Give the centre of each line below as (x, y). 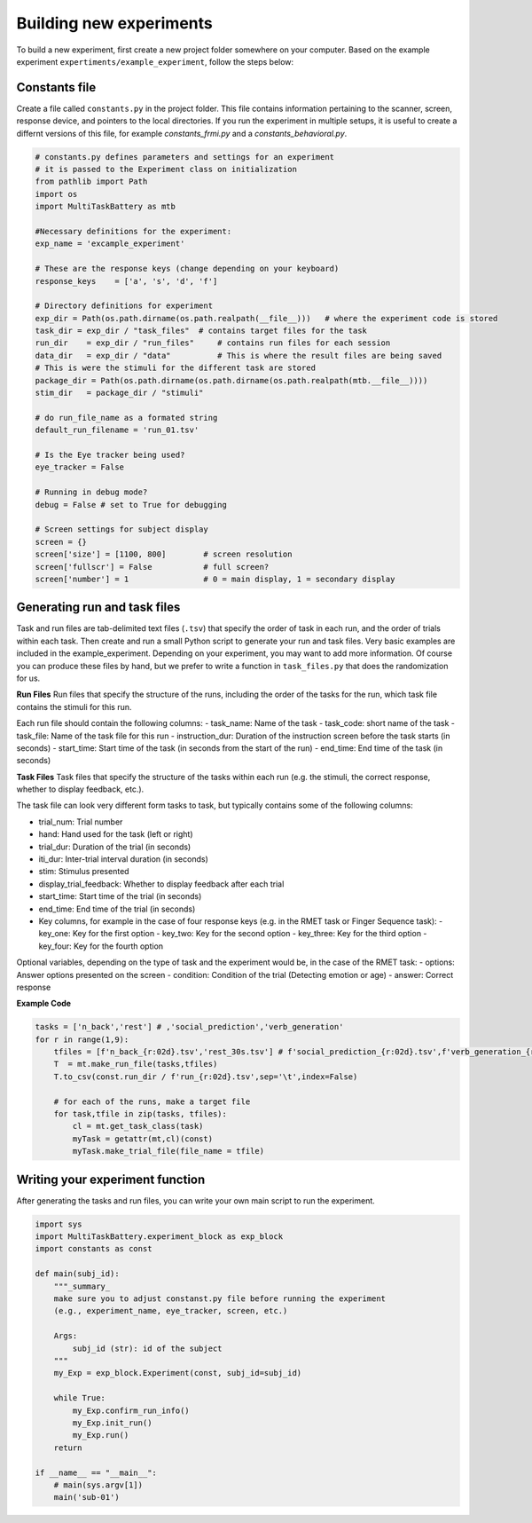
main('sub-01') (86, 1497)
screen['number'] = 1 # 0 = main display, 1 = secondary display (215, 579)
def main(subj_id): (77, 1274)
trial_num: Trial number (81, 822)
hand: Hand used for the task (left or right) (116, 834)
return (68, 1448)
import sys (59, 1224)
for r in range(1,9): (82, 1039)
